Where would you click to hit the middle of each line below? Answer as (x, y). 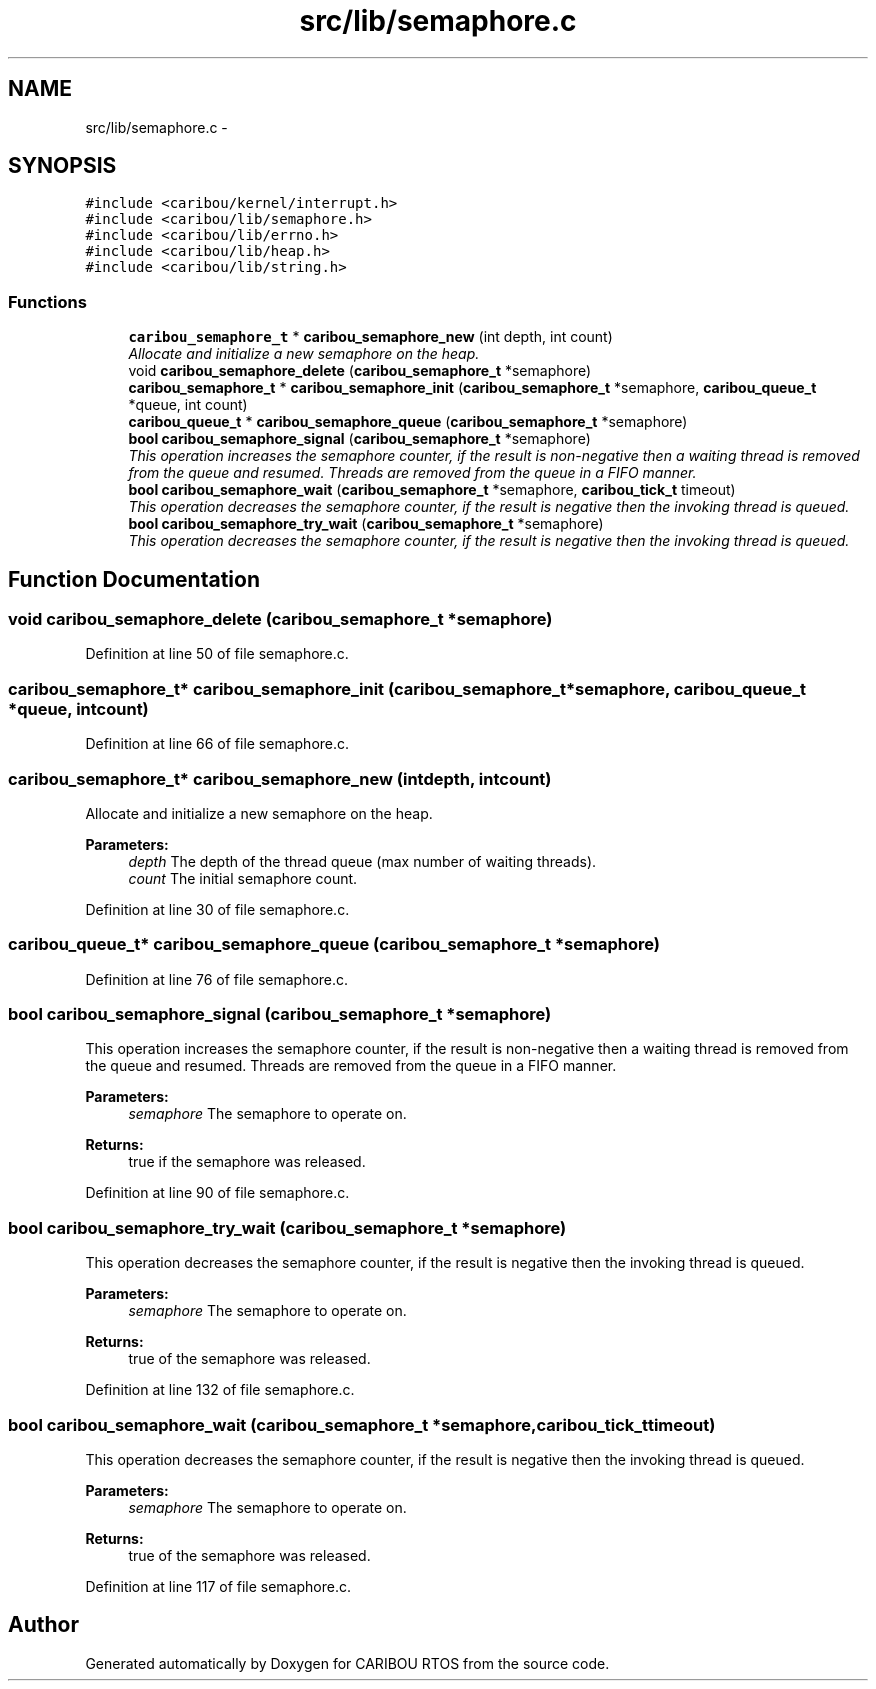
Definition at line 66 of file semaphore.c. (217, 744)
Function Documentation (134, 579)
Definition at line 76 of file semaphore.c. (217, 979)
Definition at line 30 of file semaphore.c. (217, 909)
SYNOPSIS (62, 166)
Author (43, 1625)
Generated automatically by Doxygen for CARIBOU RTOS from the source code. (347, 1663)
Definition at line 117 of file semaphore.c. (218, 1586)
